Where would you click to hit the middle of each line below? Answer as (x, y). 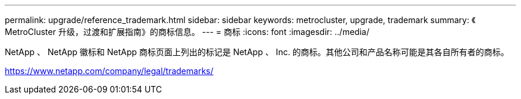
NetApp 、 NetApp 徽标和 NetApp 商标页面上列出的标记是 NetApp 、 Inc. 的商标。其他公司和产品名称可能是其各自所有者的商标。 (257, 52)
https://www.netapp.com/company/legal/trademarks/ (109, 71)
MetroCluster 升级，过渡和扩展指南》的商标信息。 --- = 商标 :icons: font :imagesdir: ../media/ (187, 32)
